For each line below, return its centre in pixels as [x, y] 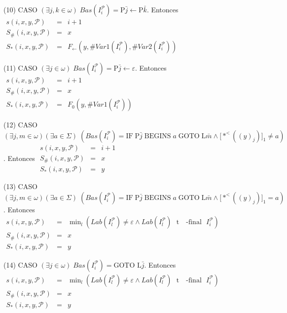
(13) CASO [20, 186]
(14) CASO [20, 264]
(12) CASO [20, 125]
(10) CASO [20, 9]
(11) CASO [20, 67]
